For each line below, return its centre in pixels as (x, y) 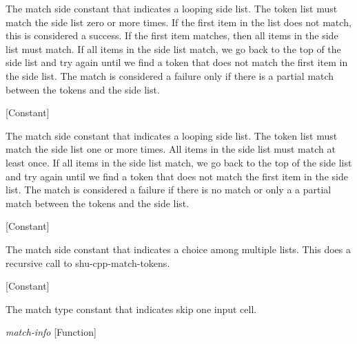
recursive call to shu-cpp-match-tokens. (88, 262)
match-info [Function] (51, 332)
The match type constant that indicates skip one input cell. (131, 309)
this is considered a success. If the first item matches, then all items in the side (172, 35)
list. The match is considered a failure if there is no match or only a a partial (169, 190)
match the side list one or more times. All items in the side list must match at (171, 149)
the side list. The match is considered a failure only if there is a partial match (170, 75)
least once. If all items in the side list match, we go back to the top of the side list (179, 162)
